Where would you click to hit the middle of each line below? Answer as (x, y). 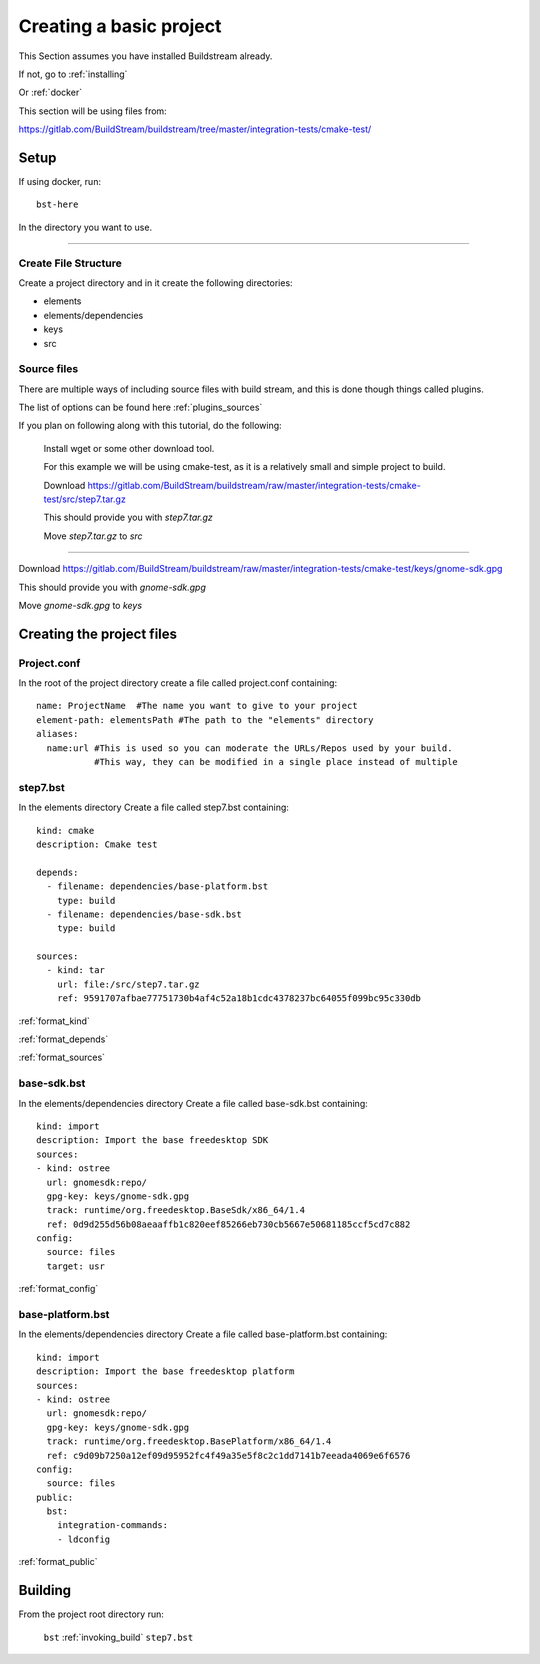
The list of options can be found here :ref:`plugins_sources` (140, 407)
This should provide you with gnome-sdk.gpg (112, 587)
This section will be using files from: (92, 111)
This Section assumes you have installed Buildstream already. (145, 56)
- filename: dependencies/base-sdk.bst (144, 914)
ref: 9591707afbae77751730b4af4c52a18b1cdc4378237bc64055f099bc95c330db (239, 998)
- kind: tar (75, 970)
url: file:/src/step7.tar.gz (128, 984)
